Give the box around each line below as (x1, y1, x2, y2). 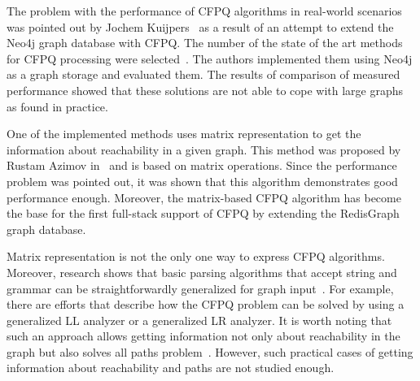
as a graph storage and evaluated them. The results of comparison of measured (7, 66, 400, 83)
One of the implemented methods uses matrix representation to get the (7, 125, 361, 142)
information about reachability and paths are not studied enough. (7, 359, 335, 376)
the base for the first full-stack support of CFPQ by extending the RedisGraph (7, 205, 400, 222)
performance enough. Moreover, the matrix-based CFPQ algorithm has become (7, 188, 401, 206)
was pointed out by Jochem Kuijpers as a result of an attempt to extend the (7, 18, 394, 35)
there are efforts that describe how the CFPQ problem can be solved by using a (7, 296, 405, 313)
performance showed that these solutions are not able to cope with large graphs (7, 81, 404, 98)
